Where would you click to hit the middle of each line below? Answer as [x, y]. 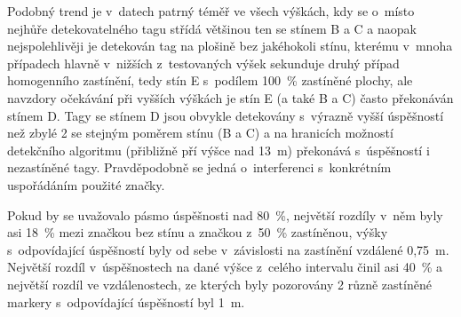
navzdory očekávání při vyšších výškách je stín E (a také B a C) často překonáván [230, 97]
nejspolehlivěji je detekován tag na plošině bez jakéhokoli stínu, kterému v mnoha [230, 46]
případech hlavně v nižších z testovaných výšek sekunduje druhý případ [203, 63]
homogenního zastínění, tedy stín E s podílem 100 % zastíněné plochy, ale [210, 80]
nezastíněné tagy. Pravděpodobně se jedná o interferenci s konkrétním [199, 167]
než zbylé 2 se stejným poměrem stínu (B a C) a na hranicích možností [200, 133]
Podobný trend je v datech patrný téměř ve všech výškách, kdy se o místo [211, 11]
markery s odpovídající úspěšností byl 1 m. [126, 301]
